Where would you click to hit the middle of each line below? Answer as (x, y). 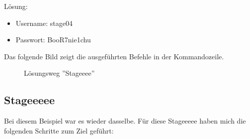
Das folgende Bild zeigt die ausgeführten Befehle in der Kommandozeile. (114, 56)
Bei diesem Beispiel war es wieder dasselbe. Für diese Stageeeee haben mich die (125, 121)
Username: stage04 (44, 23)
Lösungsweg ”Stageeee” (59, 73)
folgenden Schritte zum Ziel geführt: (59, 130)
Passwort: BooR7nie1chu (53, 40)
